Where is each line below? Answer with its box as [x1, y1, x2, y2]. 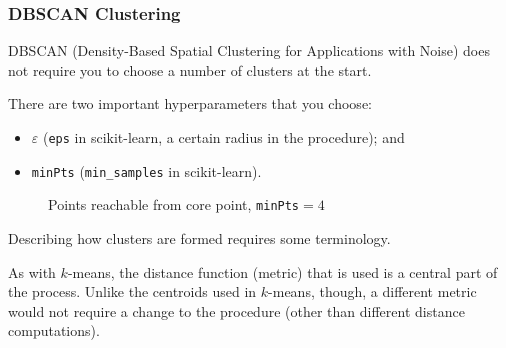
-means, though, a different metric [268, 281, 477, 302]
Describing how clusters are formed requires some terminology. [8, 227, 391, 248]
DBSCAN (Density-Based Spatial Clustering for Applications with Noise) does [8, 40, 490, 61]
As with [8, 261, 56, 282]
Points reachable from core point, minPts [48, 194, 300, 215]
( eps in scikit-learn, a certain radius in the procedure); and [42, 127, 405, 147]
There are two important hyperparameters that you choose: [8, 93, 372, 114]
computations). [8, 320, 100, 341]
